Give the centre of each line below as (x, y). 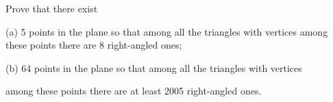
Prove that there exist (52, 8)
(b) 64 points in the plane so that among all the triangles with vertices (154, 67)
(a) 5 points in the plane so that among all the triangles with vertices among (167, 31)
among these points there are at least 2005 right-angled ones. (134, 91)
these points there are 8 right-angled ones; (94, 45)
